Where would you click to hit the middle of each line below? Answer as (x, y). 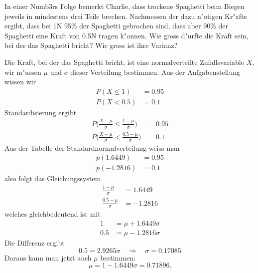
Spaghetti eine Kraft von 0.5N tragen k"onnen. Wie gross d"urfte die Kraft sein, (127, 35)
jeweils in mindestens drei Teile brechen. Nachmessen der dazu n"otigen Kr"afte (126, 16)
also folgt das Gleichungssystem (53, 178)
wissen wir (20, 82)
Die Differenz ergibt (35, 243)
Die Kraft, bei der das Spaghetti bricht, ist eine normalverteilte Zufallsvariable (124, 62)
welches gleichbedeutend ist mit (53, 214)
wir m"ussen (23, 72)
